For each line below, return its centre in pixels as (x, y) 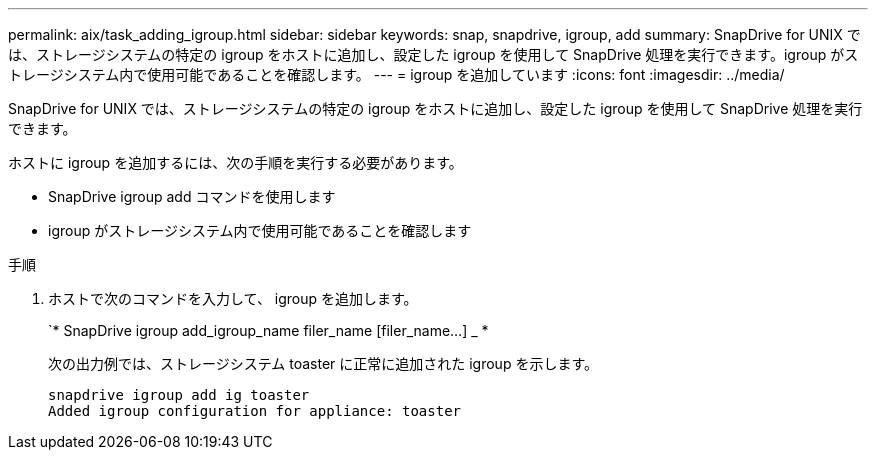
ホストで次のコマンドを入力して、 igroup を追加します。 (233, 298)
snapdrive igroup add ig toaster (179, 395)
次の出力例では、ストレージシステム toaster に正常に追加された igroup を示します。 (323, 363)
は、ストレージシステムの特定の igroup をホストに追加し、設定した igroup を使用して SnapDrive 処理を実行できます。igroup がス (433, 54)
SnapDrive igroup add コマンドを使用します (192, 196)
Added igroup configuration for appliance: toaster (255, 411)
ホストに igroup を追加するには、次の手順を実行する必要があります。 (235, 162)
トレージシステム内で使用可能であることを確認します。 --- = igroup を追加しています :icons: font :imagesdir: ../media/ (396, 74)
